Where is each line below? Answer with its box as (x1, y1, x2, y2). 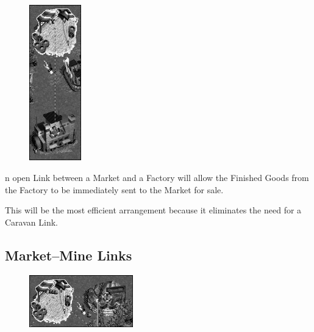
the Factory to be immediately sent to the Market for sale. (5, 183, 224, 196)
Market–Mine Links (5, 245, 132, 264)
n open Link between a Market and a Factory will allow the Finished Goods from (5, 171, 309, 183)
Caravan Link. (5, 215, 58, 228)
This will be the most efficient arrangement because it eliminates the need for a (5, 204, 302, 216)
